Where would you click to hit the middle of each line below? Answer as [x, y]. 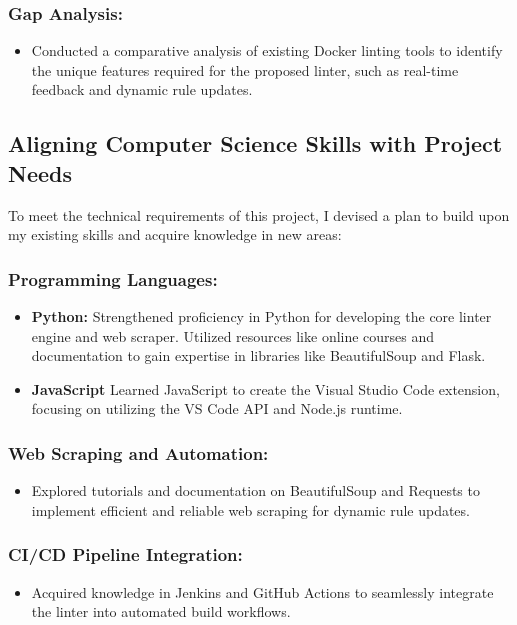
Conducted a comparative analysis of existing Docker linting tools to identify [267, 50]
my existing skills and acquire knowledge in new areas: [175, 234]
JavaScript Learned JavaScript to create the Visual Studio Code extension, [265, 388]
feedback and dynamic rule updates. [142, 89]
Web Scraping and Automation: [138, 452]
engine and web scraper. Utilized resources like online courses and [233, 335]
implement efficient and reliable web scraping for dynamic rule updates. [250, 509]
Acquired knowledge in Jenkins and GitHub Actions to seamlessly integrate [262, 591]
